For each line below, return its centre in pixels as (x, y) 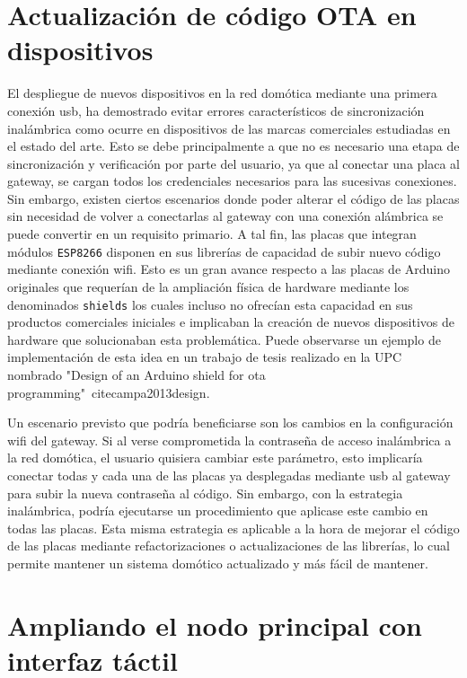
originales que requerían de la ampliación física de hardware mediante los (208, 286)
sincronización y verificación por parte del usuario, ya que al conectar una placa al (234, 163)
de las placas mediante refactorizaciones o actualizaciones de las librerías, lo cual (229, 546)
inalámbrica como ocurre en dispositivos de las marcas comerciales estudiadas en (229, 128)
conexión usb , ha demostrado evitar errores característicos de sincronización (216, 110)
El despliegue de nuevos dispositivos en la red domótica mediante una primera (222, 93)
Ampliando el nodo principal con (215, 625)
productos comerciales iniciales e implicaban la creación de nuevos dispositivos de (231, 322)
